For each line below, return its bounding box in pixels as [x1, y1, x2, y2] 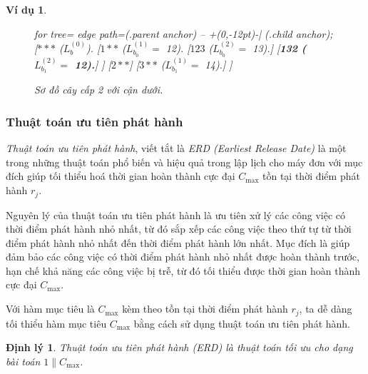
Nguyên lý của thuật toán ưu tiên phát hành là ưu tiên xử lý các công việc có [6, 207, 346, 222]
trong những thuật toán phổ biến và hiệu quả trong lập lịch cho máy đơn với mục [6, 154, 363, 169]
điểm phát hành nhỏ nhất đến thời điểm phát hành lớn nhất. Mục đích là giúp [6, 235, 350, 250]
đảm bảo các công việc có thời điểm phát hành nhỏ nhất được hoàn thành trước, [6, 249, 359, 264]
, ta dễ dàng [299, 301, 352, 316]
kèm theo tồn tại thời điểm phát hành [122, 301, 288, 316]
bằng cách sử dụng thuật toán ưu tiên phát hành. [133, 315, 350, 330]
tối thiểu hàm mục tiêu [6, 315, 107, 330]
